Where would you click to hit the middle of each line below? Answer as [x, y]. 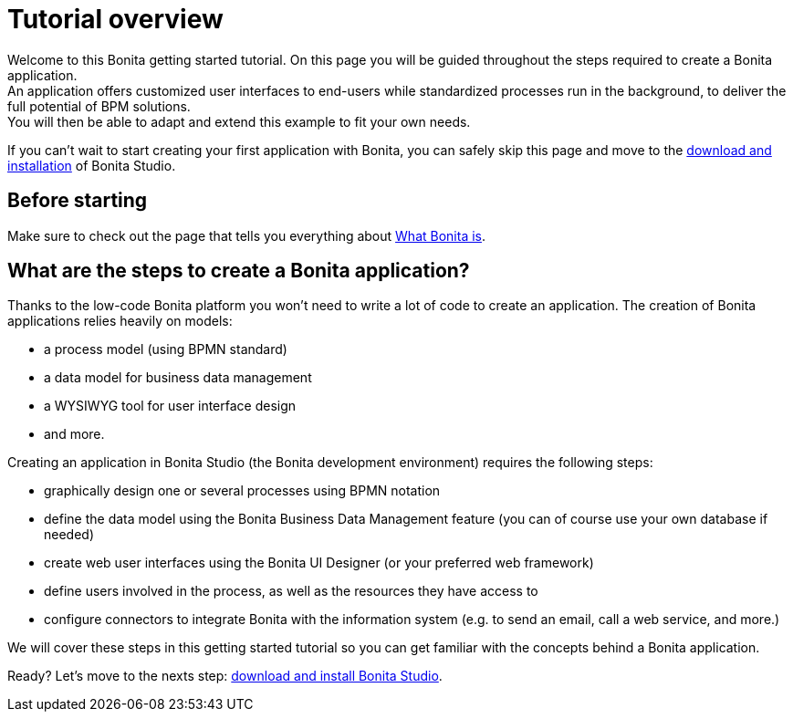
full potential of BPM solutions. [99, 106]
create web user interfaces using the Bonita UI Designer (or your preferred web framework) [319, 563]
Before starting [78, 201]
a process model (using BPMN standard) [166, 349]
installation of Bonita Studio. [92, 165]
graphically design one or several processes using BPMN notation [242, 491]
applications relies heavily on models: [120, 321]
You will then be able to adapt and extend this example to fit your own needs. [239, 121]
